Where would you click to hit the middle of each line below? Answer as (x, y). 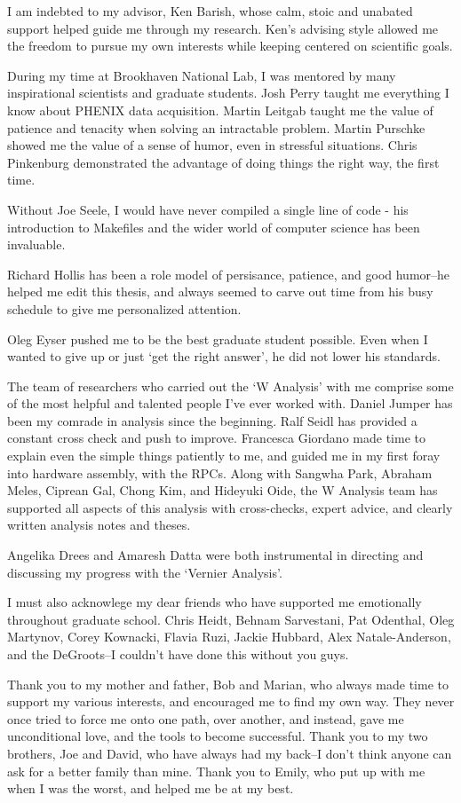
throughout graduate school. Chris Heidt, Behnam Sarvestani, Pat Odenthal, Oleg (231, 619)
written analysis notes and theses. (99, 525)
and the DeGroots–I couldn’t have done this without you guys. (178, 654)
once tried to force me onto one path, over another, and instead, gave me (206, 718)
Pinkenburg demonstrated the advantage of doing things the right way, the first (223, 162)
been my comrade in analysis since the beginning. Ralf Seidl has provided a (212, 420)
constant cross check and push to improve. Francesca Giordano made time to (216, 438)
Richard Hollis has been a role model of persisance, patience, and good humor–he (229, 274)
